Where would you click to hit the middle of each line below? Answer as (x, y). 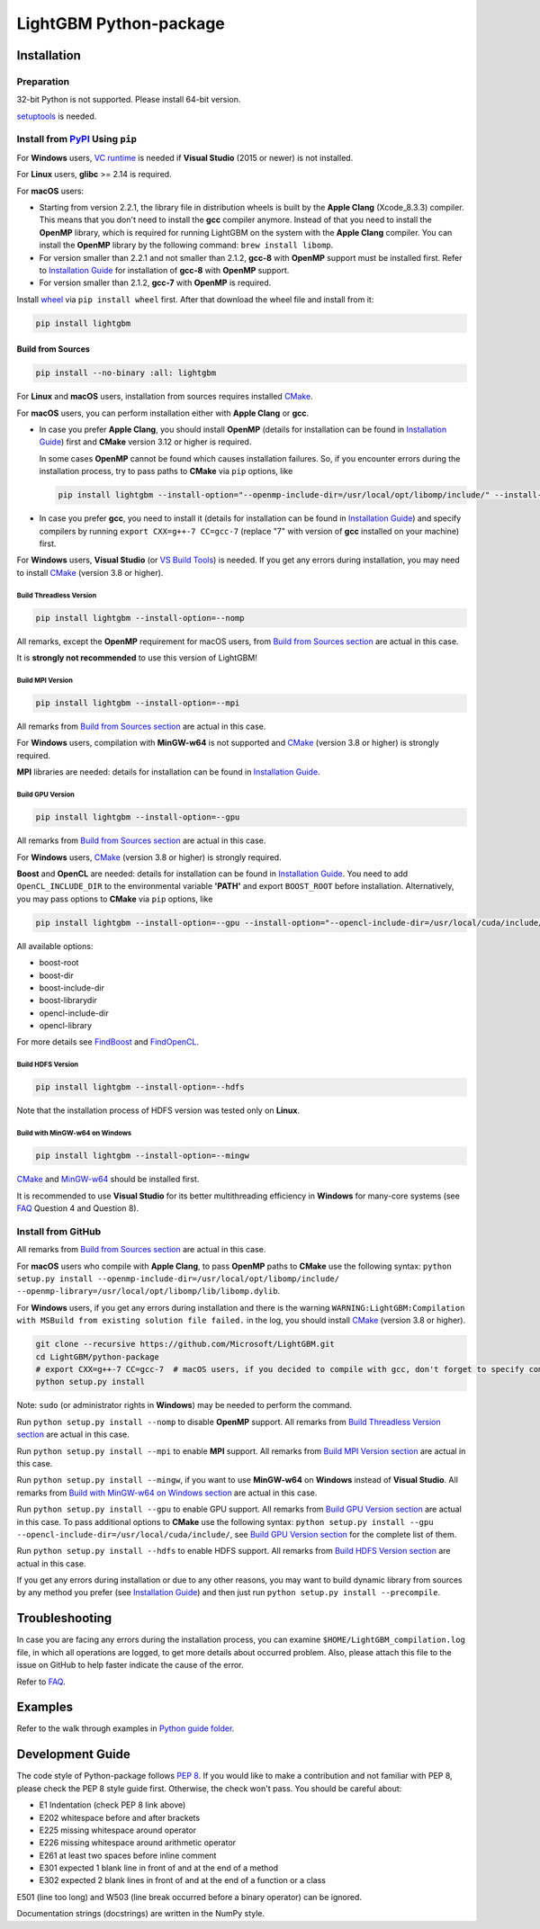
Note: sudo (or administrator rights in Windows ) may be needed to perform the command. (184, 1405)
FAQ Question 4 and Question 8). (78, 1208)
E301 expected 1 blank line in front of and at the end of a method (159, 1868)
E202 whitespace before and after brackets (120, 1817)
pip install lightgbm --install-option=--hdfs (140, 1087)
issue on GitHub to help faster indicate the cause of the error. (130, 1665)
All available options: (55, 946)
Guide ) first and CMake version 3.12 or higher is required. (145, 442)
